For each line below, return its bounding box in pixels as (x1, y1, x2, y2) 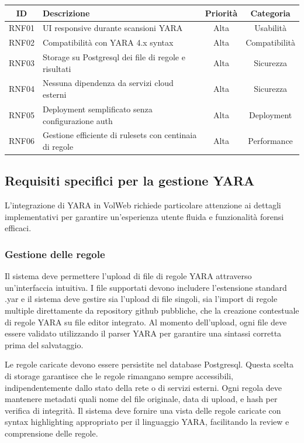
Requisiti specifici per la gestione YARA (5, 171, 255, 190)
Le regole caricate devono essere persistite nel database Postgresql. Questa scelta (5, 358, 293, 370)
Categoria (250, 6, 291, 19)
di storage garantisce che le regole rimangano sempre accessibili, (5, 369, 233, 382)
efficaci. (5, 222, 32, 234)
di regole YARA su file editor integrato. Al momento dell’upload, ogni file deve (5, 315, 287, 328)
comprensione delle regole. (5, 427, 98, 439)
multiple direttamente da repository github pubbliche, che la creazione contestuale (5, 304, 299, 317)
